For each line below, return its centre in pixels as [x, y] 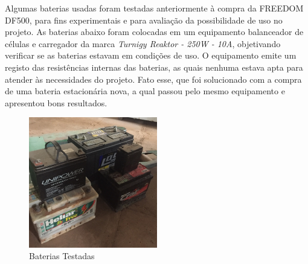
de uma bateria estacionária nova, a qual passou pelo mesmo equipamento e [145, 91]
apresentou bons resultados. [56, 102]
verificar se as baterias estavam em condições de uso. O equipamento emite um [151, 55]
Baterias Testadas [62, 256]
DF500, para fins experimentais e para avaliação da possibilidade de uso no [144, 20]
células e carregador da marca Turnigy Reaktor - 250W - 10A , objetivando [143, 43]
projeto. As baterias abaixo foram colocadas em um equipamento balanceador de [154, 32]
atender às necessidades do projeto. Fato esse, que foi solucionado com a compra [153, 79]
